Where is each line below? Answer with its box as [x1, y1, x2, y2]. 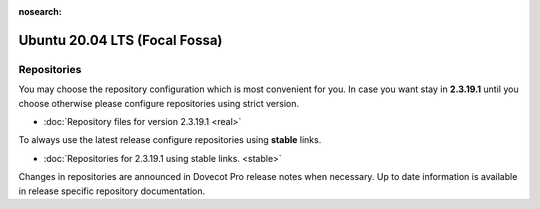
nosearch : [18, 6, 62, 17]
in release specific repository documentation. [18, 185, 206, 197]
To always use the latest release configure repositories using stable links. [18, 134, 322, 146]
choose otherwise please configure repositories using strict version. [18, 97, 300, 109]
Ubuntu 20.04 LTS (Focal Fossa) [18, 31, 223, 49]
